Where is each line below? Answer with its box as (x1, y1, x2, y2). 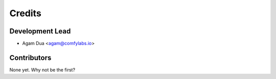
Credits (9, 8, 42, 19)
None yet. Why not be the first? (9, 66, 76, 73)
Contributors (9, 53, 52, 62)
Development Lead (9, 27, 71, 35)
